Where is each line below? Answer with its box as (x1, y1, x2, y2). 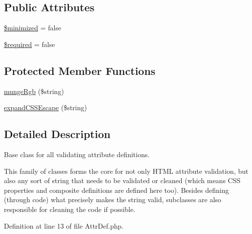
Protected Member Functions (4, 63, 156, 78)
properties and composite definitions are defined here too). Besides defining (4, 185, 229, 195)
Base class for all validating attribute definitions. (4, 149, 150, 159)
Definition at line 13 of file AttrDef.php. (4, 220, 124, 231)
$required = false (4, 39, 55, 49)
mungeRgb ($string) (4, 86, 64, 96)
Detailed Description (4, 126, 111, 141)
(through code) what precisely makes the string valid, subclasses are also (4, 194, 221, 205)
